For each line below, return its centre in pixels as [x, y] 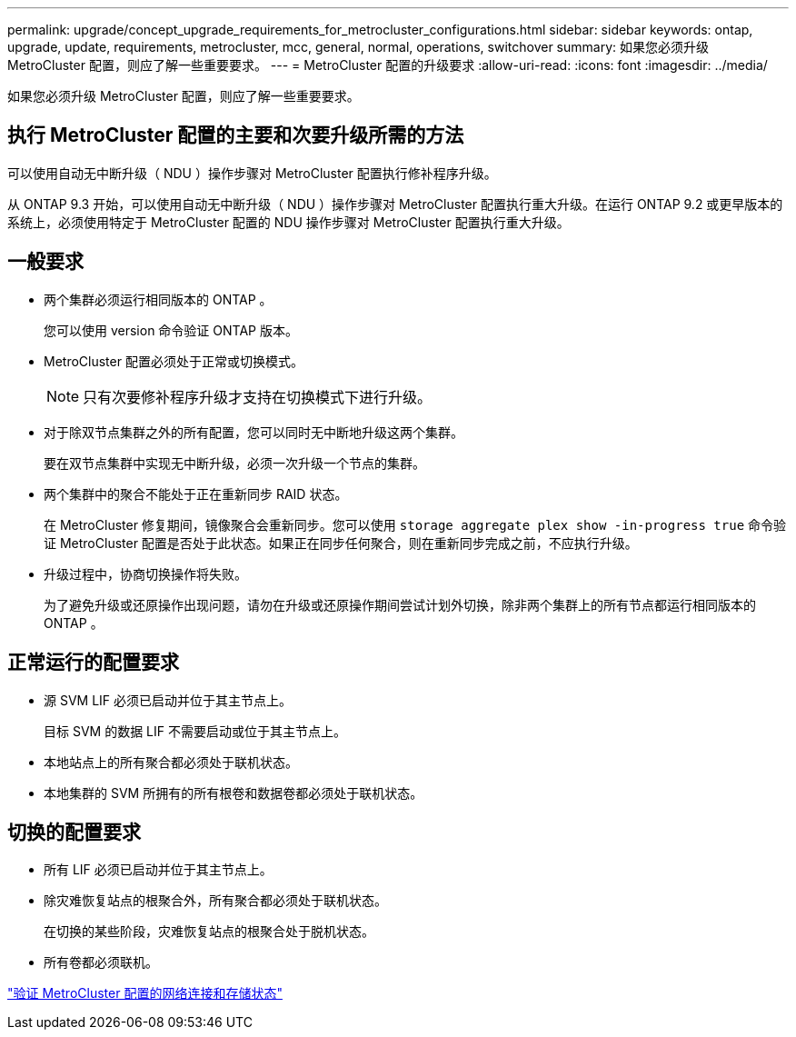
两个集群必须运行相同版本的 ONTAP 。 [158, 299]
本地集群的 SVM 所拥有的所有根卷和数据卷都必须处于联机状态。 [234, 793]
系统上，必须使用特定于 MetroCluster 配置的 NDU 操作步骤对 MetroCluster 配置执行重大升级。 [289, 222]
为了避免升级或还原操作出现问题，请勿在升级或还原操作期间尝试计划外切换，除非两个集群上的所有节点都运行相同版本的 [400, 604]
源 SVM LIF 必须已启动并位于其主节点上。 [168, 700]
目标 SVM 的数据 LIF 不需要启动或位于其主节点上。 [195, 731]
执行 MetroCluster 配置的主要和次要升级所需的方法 [236, 135]
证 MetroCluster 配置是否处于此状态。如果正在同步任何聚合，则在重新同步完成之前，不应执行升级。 [341, 543]
